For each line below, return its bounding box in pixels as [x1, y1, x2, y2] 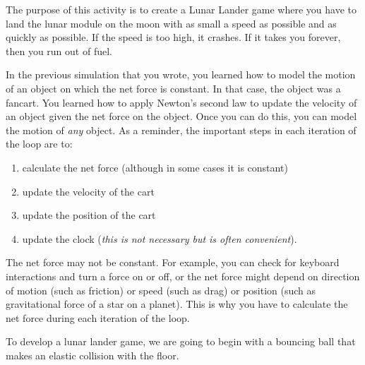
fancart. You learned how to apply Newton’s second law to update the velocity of [6, 95, 357, 109]
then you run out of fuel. [6, 43, 112, 58]
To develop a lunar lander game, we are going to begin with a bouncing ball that [6, 334, 356, 349]
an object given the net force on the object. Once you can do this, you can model [6, 109, 357, 124]
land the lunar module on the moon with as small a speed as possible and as [6, 16, 337, 30]
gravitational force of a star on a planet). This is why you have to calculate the [6, 297, 348, 311]
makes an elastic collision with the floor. [6, 347, 179, 362]
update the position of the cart [22, 208, 156, 222]
